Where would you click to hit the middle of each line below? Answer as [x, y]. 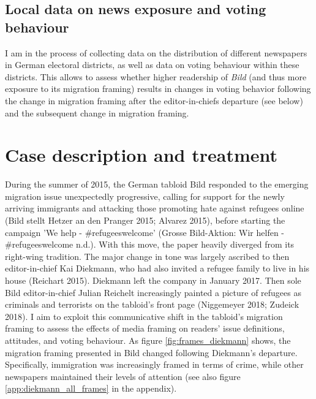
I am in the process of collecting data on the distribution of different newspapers [156, 52]
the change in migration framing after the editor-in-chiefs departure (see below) [154, 100]
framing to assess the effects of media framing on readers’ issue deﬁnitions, [145, 328]
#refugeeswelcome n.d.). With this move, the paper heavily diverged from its [150, 244]
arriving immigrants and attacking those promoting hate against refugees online [155, 208]
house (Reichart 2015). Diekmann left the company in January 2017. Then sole [153, 280]
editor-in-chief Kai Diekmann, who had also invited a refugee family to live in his [157, 268]
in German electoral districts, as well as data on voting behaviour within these [152, 65]
